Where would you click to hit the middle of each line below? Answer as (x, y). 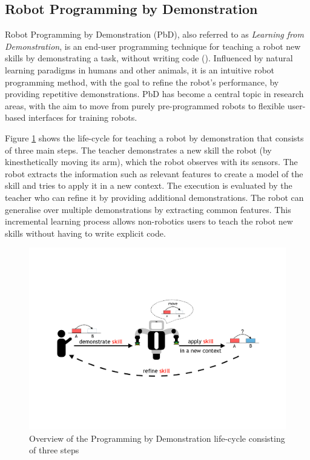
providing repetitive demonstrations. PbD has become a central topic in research (154, 94)
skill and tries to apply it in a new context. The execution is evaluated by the (149, 185)
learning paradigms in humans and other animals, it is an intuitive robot (140, 69)
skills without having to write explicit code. (85, 233)
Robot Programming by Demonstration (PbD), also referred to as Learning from (154, 34)
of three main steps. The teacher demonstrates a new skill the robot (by (138, 150)
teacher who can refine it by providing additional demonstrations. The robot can (154, 197)
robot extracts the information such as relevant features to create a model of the (154, 173)
